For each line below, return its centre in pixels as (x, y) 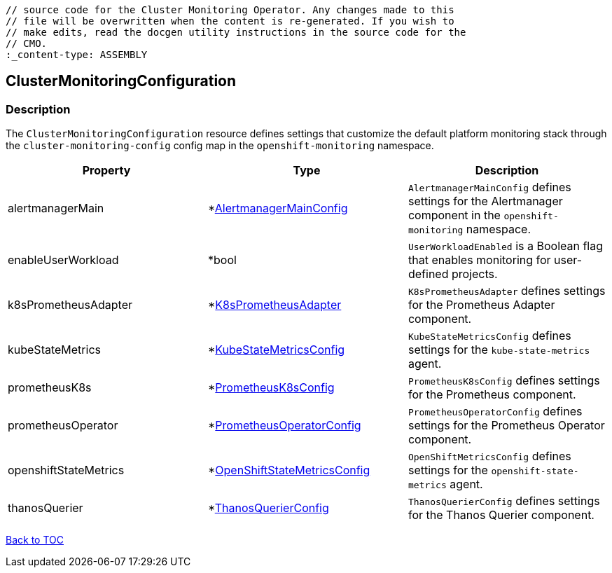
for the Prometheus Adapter (481, 305)
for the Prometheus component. (492, 395)
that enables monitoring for (479, 260)
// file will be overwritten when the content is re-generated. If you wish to (230, 21)
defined (428, 274)
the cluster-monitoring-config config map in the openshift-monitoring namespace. (220, 146)
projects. (474, 274)
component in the (454, 215)
